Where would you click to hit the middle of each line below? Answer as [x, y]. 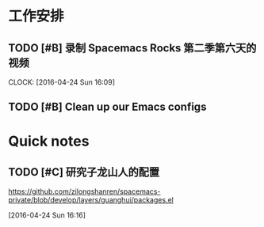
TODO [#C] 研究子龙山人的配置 [84, 172]
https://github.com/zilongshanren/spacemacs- [84, 191]
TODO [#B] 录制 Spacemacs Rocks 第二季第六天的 [132, 48]
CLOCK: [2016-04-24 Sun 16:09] [61, 82]
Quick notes [49, 141]
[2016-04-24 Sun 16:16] [47, 215]
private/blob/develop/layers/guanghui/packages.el [91, 200]
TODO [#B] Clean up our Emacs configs [107, 107]
